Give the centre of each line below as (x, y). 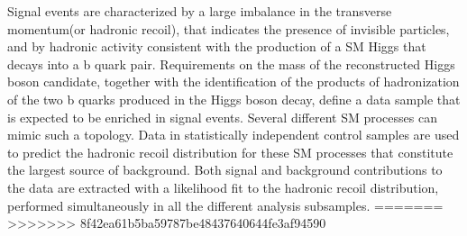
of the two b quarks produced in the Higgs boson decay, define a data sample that (234, 99)
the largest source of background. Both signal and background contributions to (225, 170)
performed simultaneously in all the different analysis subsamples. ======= (225, 205)
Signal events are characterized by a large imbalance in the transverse (200, 11)
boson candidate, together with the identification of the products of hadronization (233, 82)
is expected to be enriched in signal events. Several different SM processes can (222, 117)
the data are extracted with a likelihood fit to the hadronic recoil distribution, (223, 187)
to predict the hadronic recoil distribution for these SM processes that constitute (230, 152)
